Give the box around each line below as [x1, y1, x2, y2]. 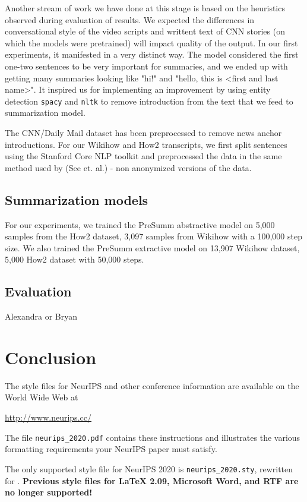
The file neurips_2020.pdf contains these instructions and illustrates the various [5, 431, 300, 443]
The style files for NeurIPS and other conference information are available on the [5, 379, 299, 392]
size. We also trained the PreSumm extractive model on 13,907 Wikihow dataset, [5, 241, 300, 254]
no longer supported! [5, 486, 93, 498]
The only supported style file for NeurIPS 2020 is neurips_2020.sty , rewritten [5, 462, 293, 475]
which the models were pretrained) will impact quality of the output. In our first [5, 36, 298, 49]
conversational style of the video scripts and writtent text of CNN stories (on [5, 25, 285, 37]
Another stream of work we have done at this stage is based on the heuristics [5, 2, 285, 14]
